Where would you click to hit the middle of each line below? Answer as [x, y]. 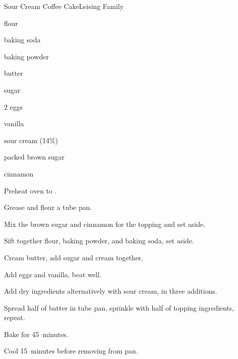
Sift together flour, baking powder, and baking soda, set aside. [99, 241]
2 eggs [13, 106]
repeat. [15, 317]
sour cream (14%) [31, 140]
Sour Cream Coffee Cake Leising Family [64, 6]
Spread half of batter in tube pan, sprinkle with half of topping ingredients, [119, 307]
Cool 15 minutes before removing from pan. [71, 351]
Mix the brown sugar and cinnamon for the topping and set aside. [105, 224]
